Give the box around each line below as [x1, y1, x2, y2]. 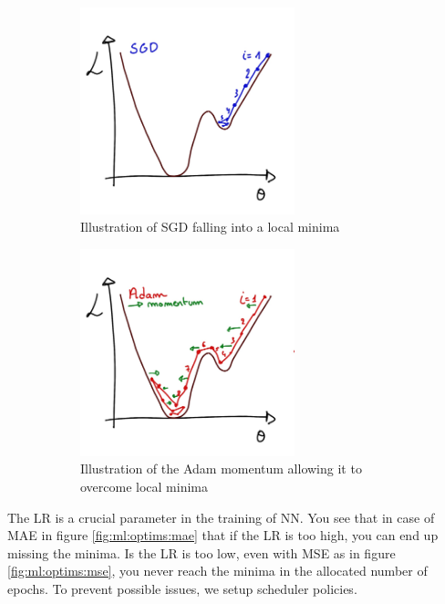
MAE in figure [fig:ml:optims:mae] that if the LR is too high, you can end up [7, 526, 439, 545]
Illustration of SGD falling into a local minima [80, 217, 340, 236]
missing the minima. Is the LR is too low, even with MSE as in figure [7, 543, 396, 562]
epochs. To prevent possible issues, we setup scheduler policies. [7, 578, 357, 598]
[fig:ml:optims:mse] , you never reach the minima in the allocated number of [7, 561, 428, 580]
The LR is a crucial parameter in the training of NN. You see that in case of [7, 507, 435, 526]
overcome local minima [80, 476, 209, 495]
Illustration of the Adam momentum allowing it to [80, 459, 362, 478]
